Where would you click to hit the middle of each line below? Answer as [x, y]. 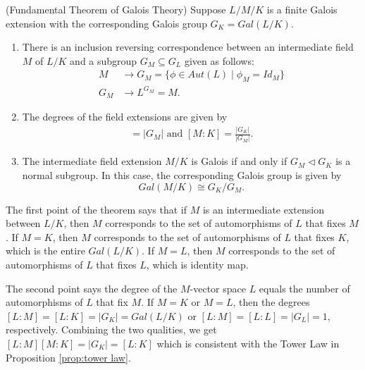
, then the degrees [271, 302]
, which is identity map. [197, 264]
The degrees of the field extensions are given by [125, 117]
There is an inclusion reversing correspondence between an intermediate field [188, 47]
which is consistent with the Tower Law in [248, 343]
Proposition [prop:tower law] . [68, 357]
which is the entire [45, 251]
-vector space [218, 288]
